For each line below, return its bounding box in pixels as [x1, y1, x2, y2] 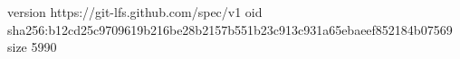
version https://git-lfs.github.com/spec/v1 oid [7, 3, 263, 21]
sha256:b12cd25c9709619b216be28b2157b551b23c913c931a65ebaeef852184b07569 [7, 20, 453, 38]
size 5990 [7, 38, 57, 56]
